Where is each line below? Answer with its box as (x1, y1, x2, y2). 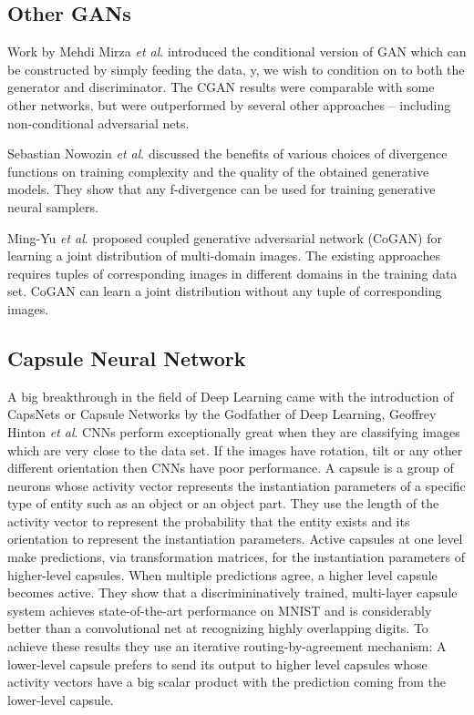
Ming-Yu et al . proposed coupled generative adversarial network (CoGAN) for (7, 228, 442, 247)
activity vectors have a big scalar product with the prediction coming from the (7, 672, 447, 691)
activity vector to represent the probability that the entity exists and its (7, 511, 410, 530)
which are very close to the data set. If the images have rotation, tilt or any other (7, 440, 463, 459)
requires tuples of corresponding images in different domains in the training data (7, 263, 458, 282)
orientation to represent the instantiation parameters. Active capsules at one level (7, 529, 463, 548)
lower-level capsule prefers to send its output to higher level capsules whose (7, 654, 428, 673)
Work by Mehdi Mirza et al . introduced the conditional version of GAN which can (7, 42, 467, 61)
